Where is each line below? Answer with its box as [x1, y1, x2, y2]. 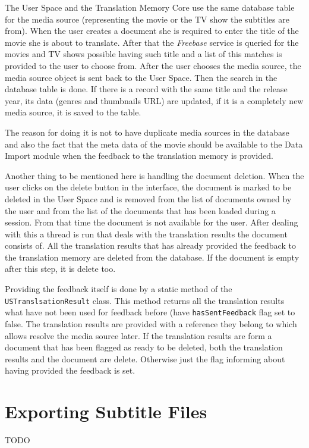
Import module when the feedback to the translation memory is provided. [5, 149, 273, 162]
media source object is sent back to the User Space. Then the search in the [5, 71, 278, 83]
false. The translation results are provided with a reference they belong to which [5, 317, 297, 330]
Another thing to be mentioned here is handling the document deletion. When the [5, 169, 304, 181]
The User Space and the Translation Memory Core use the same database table [5, 1, 295, 13]
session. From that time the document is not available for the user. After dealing [5, 216, 298, 228]
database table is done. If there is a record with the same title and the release [5, 83, 288, 95]
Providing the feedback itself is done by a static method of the [5, 283, 232, 295]
